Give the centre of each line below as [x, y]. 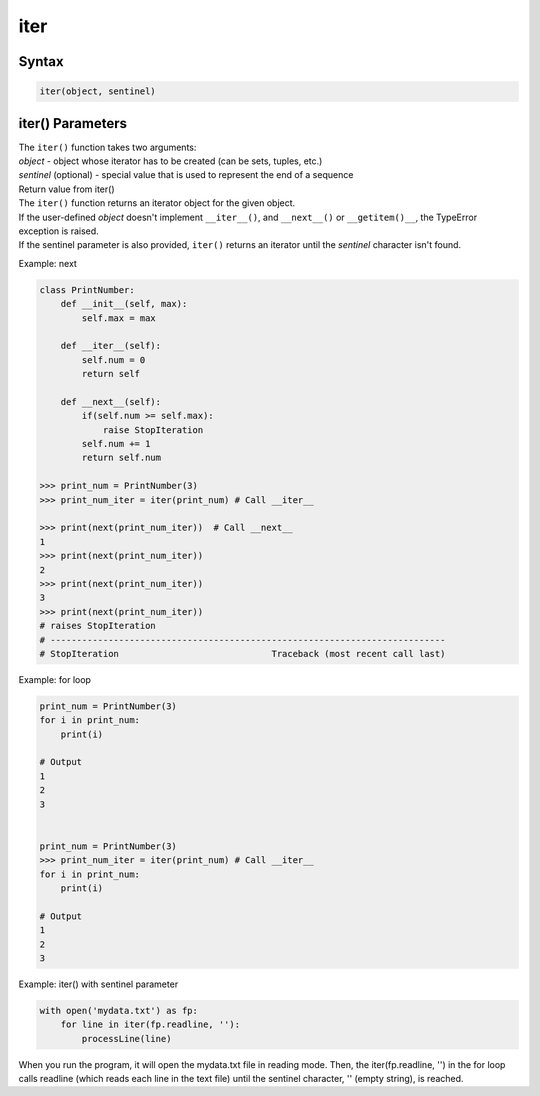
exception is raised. [58, 231]
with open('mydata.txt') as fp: [119, 1010]
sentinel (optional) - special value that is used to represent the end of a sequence [186, 175]
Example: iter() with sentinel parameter [98, 984]
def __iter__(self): [111, 346]
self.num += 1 [116, 444]
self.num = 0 [113, 359]
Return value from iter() [66, 189]
